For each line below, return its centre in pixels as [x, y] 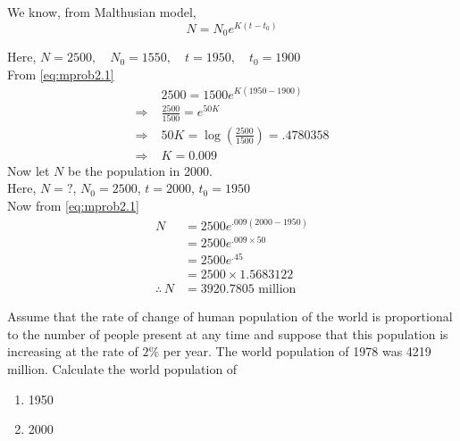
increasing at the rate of [73, 351]
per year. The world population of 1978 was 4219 [297, 351]
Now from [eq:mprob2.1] [73, 205]
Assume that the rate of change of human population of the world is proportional [230, 316]
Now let [29, 170]
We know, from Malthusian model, [102, 12]
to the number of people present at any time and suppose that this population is [228, 333]
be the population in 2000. [140, 170]
